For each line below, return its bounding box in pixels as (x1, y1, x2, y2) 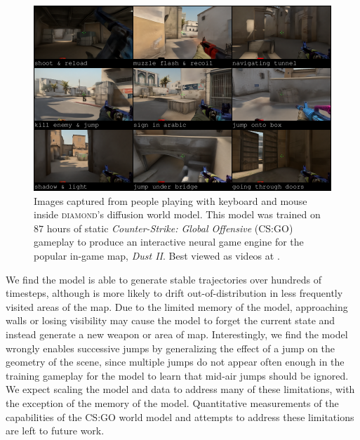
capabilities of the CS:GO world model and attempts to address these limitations (6, 409, 354, 424)
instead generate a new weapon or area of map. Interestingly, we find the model (6, 326, 348, 341)
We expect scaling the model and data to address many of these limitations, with (6, 382, 355, 396)
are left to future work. (6, 423, 105, 438)
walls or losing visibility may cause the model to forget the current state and (6, 313, 335, 328)
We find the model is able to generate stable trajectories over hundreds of (6, 272, 322, 286)
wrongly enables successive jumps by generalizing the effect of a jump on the (6, 340, 335, 355)
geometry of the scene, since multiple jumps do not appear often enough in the (6, 354, 345, 369)
